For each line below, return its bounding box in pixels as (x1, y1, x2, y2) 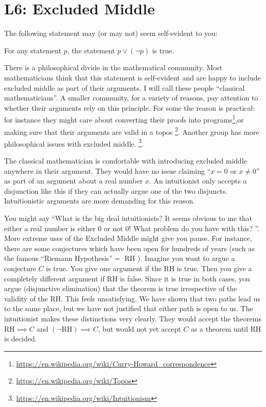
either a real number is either (4, 222, 96, 233)
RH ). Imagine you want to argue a (124, 253, 235, 263)
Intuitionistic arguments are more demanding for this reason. (4, 195, 195, 206)
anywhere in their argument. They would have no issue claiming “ (4, 165, 211, 176)
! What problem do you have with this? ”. (129, 222, 259, 233)
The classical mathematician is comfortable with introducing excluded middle (4, 155, 247, 166)
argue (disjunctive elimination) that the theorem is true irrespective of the (4, 283, 237, 294)
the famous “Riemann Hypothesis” (4, 253, 113, 263)
